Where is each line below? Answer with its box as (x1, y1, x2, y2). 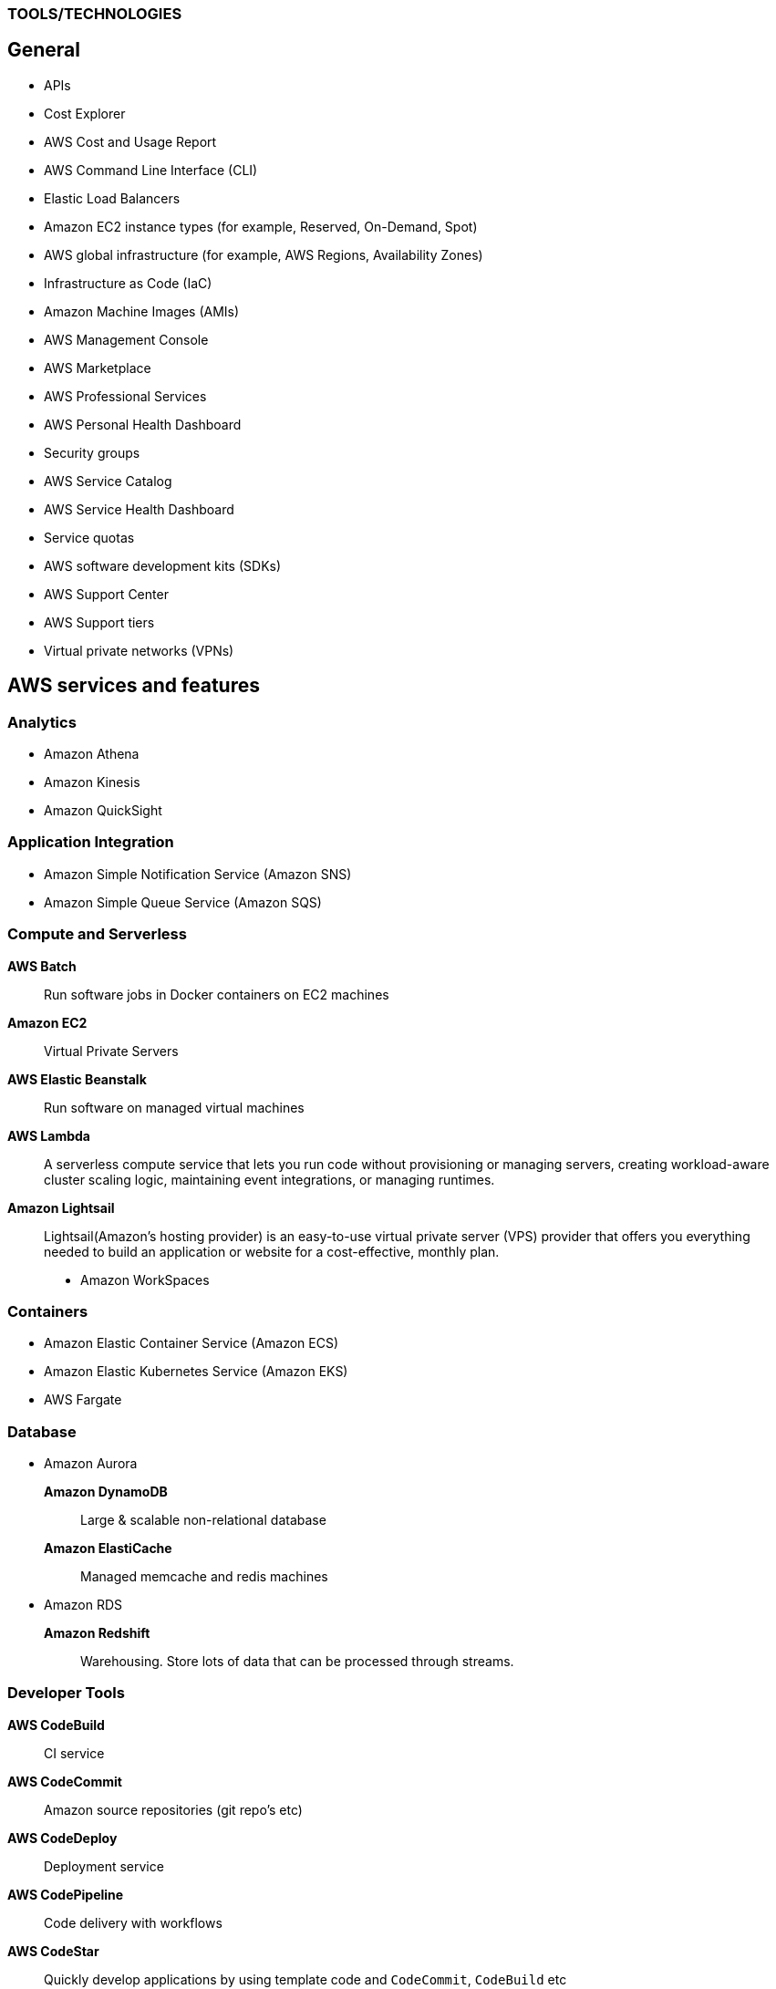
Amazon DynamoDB (44, 1484, 168, 1500)
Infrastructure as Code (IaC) (44, 275, 212, 291)
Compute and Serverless (7, 925, 187, 944)
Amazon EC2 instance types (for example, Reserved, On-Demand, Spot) (44, 218, 478, 234)
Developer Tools (7, 1683, 125, 1703)
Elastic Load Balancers (44, 190, 181, 206)
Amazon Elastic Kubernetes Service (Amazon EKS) (44, 1363, 348, 1380)
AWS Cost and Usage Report (44, 133, 217, 150)
